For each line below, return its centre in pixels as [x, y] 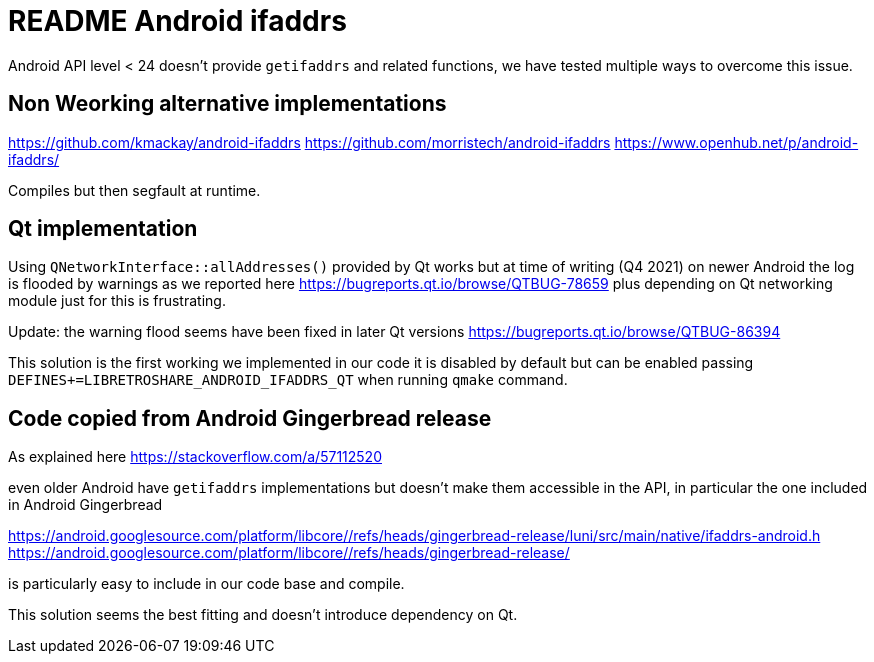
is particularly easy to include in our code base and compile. [206, 584]
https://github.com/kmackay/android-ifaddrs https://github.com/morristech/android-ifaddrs [309, 142]
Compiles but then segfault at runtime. [134, 190]
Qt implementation [103, 229]
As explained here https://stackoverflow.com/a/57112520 [195, 457]
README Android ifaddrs [177, 21]
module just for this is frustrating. [117, 301]
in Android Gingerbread [85, 505]
